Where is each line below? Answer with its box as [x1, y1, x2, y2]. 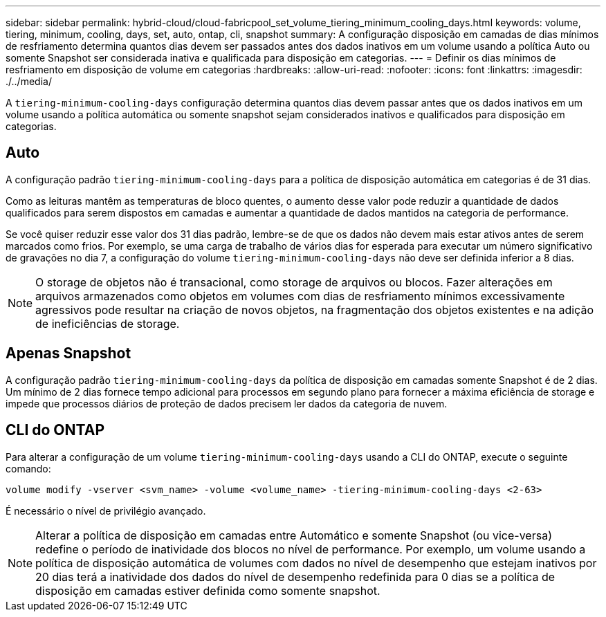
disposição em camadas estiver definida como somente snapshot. [35, 583, 380, 598]
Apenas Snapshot [6, 344, 131, 362]
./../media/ [6, 75, 52, 87]
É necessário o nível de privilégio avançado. [6, 504, 206, 517]
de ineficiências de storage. [35, 316, 180, 331]
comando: [6, 462, 51, 475]
